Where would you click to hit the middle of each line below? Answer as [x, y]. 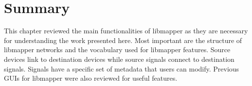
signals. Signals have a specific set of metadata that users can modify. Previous [122, 68]
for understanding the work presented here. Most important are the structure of [123, 40]
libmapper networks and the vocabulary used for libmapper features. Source [117, 50]
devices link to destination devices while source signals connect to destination [119, 59]
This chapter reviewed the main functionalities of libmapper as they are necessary [126, 31]
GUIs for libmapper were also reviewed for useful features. [91, 78]
